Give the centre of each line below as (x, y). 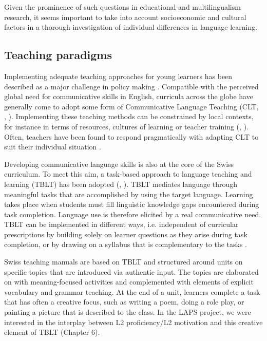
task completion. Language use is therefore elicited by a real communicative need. (133, 214)
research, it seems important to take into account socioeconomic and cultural (125, 17)
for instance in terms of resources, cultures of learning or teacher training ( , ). (126, 126)
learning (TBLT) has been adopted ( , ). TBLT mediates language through (121, 184)
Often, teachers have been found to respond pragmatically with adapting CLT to (131, 136)
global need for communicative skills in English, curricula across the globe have (129, 96)
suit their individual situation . (53, 147)
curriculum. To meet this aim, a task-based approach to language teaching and (128, 174)
